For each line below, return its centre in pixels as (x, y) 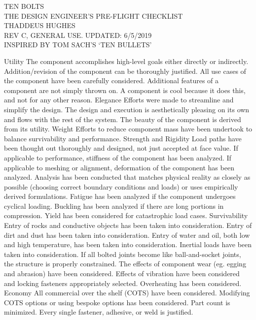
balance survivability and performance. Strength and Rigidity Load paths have (123, 138)
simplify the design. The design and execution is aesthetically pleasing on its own (127, 109)
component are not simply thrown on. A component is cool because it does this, (125, 90)
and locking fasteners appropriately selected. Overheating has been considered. (123, 283)
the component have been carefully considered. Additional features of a (111, 80)
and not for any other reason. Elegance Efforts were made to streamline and (119, 100)
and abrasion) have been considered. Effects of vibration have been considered (122, 273)
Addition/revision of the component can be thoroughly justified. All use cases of (125, 71)
